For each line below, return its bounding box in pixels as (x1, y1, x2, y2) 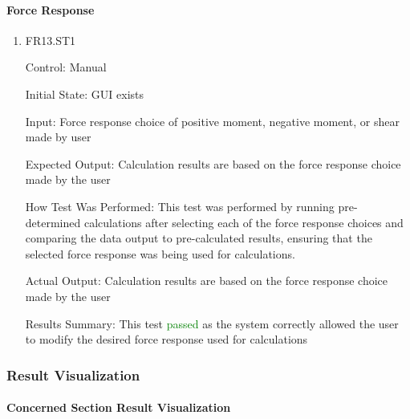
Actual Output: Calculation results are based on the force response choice (25, 272, 388, 289)
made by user (25, 128, 91, 145)
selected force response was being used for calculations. (25, 245, 295, 262)
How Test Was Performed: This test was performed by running (25, 197, 335, 214)
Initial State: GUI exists (25, 85, 144, 102)
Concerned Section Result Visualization (6, 399, 231, 416)
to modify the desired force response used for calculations (25, 331, 308, 348)
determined (25, 214, 81, 230)
